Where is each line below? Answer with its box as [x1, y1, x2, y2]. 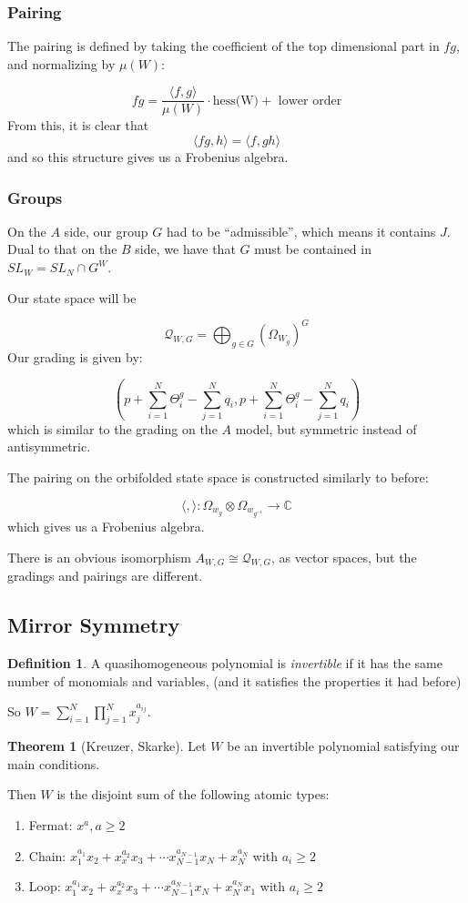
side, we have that [135, 239, 236, 259]
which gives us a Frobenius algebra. [7, 516, 205, 535]
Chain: [28, 846, 66, 865]
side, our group [64, 221, 148, 240]
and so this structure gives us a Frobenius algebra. [7, 147, 289, 167]
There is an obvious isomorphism [7, 547, 191, 566]
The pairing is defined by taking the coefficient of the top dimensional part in [7, 36, 440, 56]
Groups [7, 186, 63, 208]
